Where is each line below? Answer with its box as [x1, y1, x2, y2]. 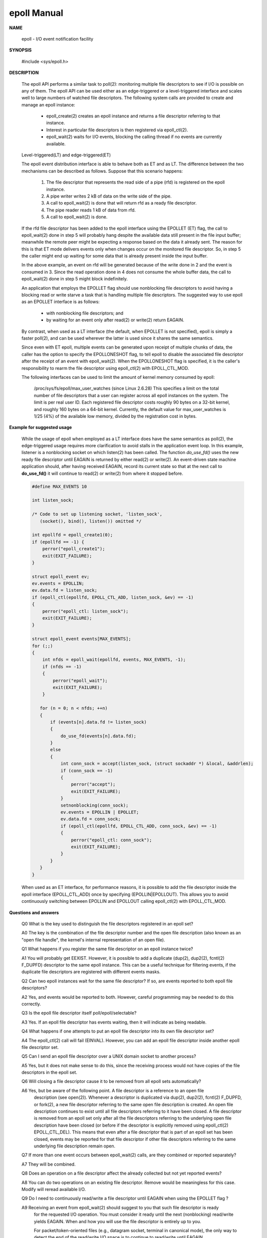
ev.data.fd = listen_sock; [32, 587, 97, 593]
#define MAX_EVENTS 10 [32, 483, 87, 489]
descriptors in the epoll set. [21, 1070, 78, 1076]
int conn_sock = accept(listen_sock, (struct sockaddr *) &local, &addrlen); [60, 761, 254, 767]
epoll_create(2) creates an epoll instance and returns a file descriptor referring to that [46, 113, 221, 119]
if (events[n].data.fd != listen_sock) [50, 719, 147, 725]
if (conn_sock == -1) [60, 768, 113, 774]
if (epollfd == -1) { [32, 539, 85, 545]
